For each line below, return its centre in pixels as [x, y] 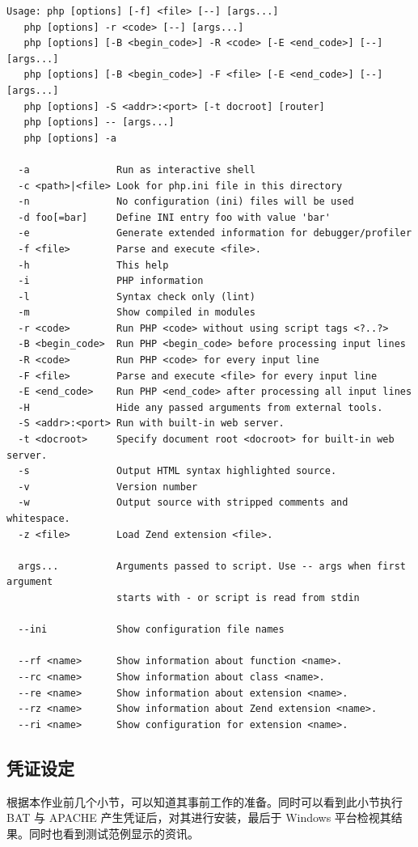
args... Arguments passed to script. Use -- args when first [212, 566]
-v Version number [108, 487]
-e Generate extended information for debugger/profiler [215, 233]
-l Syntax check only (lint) [137, 296]
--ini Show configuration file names [151, 630]
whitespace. [38, 519]
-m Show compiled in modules [137, 313]
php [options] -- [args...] [99, 123]
